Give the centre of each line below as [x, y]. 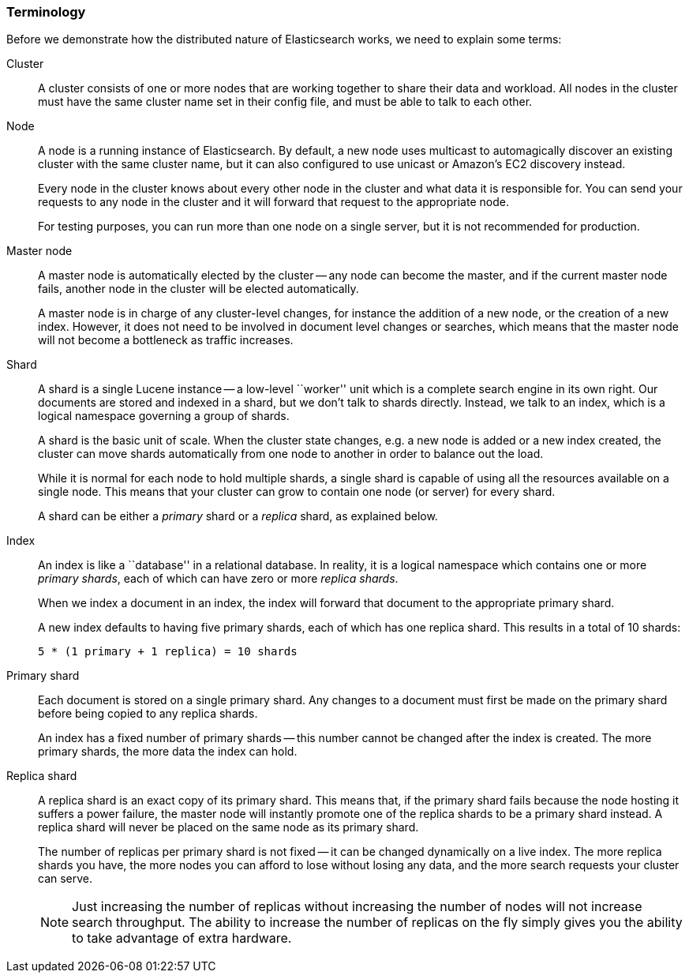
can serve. [66, 879]
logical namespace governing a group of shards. [164, 416]
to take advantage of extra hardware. [182, 938]
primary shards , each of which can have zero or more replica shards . [218, 579]
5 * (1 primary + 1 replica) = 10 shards [168, 652]
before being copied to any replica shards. [148, 714]
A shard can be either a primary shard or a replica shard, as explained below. [238, 516]
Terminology [46, 12]
